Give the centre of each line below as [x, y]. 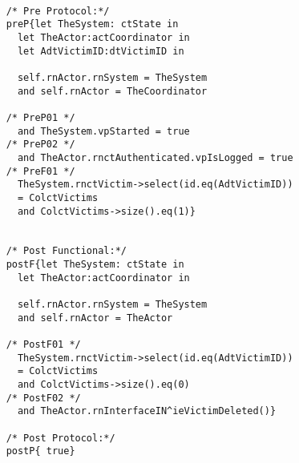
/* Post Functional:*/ [66, 251]
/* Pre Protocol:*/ [58, 11]
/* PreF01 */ [40, 171]
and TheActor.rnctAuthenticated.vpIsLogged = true [155, 157]
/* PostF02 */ [43, 398]
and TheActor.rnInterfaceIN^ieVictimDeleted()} [147, 411]
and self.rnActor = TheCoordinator [112, 91]
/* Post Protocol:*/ [61, 438]
